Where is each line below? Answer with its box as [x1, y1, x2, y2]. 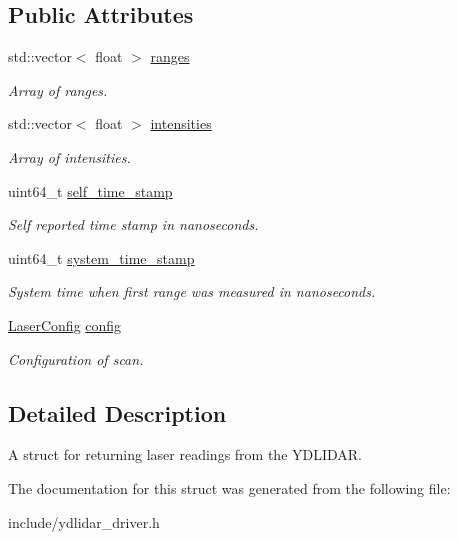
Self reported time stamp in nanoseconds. [8, 214, 259, 235]
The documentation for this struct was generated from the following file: [8, 477, 451, 498]
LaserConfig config [8, 314, 122, 335]
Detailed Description [8, 397, 227, 428]
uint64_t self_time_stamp [8, 180, 173, 201]
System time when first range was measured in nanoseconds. [8, 281, 376, 302]
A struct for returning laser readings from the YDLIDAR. [8, 444, 363, 465]
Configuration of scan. [8, 348, 144, 369]
